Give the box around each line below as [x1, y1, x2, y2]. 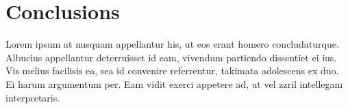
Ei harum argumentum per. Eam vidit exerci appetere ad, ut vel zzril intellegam [5, 76, 343, 91]
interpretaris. [5, 90, 60, 104]
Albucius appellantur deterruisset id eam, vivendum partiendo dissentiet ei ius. [5, 50, 337, 64]
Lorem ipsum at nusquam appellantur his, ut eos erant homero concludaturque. [5, 37, 339, 51]
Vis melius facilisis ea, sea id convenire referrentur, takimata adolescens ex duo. [5, 63, 339, 78]
